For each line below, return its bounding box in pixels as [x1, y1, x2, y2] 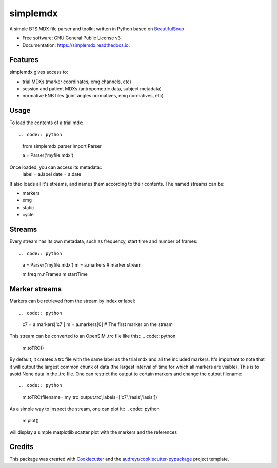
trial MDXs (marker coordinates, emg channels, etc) [22, 78, 132, 85]
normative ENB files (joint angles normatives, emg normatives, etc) [22, 93, 164, 99]
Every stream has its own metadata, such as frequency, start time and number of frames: [9, 238, 198, 245]
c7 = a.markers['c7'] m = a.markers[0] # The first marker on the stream [22, 321, 173, 328]
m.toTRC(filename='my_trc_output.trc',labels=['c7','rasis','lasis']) [22, 394, 157, 400]
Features [9, 55, 38, 64]
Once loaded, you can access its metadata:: [9, 164, 103, 170]
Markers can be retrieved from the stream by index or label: [9, 298, 135, 304]
